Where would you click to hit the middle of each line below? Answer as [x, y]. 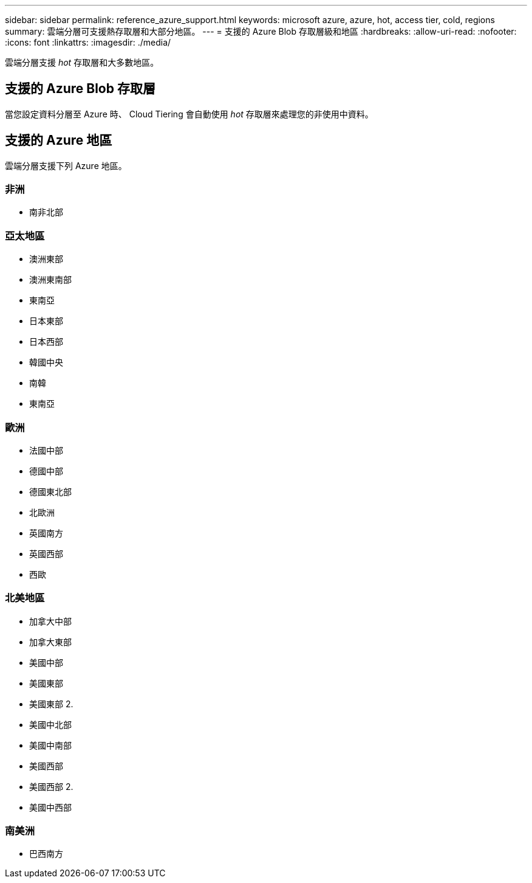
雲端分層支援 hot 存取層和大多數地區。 [82, 62]
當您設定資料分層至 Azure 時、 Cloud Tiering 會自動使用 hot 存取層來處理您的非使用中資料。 [189, 114]
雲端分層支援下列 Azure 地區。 [66, 165]
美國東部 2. [51, 704]
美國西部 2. [51, 786]
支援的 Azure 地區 [59, 140]
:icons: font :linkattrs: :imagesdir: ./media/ [88, 42]
